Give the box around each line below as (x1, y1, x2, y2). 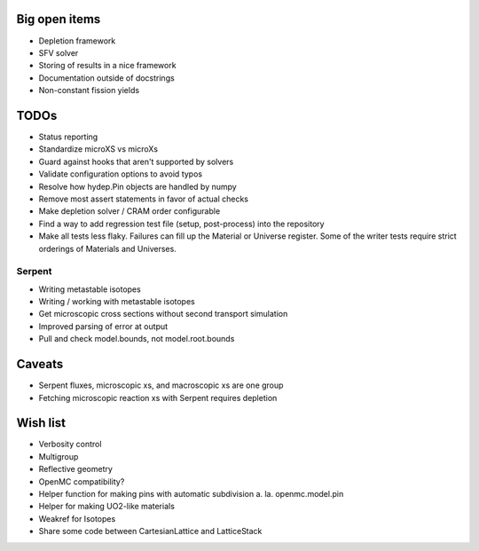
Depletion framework (38, 35, 116, 46)
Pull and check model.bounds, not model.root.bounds (38, 334, 235, 344)
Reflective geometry (38, 464, 113, 475)
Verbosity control (38, 439, 102, 450)
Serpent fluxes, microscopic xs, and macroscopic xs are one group (38, 380, 284, 390)
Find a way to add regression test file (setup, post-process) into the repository (38, 218, 325, 229)
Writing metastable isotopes (38, 284, 141, 295)
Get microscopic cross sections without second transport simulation (38, 309, 288, 319)
